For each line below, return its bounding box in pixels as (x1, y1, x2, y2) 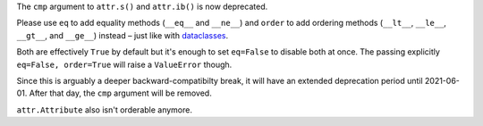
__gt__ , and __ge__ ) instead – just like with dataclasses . (16, 29, 228, 40)
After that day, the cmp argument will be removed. (29, 88, 212, 98)
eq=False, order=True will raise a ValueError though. (16, 59, 233, 70)
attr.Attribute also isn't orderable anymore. (16, 104, 192, 115)
